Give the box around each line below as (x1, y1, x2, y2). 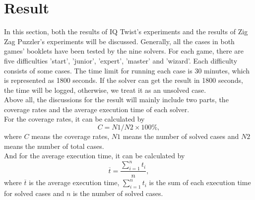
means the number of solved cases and (123, 131, 239, 141)
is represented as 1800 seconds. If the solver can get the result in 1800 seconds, (4, 75, 243, 85)
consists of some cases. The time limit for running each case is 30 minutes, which (4, 65, 250, 75)
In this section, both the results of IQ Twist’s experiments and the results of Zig (4, 26, 248, 37)
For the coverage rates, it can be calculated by (4, 114, 145, 124)
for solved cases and (4, 188, 64, 198)
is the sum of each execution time (149, 177, 251, 188)
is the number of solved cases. (72, 188, 163, 198)
